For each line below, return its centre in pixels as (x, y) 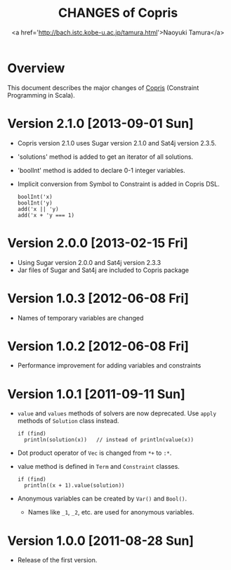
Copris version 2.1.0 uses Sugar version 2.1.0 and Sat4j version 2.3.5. (117, 143)
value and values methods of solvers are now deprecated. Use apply (117, 413)
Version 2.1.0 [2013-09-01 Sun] (101, 123)
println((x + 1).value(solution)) (74, 486)
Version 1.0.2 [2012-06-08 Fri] (98, 346)
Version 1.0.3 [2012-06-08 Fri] (98, 298)
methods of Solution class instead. (68, 421)
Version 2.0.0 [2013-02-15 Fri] (98, 243)
